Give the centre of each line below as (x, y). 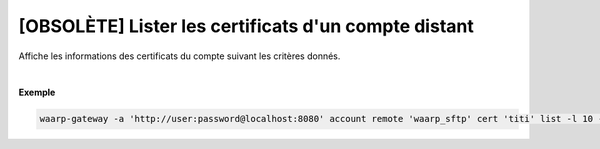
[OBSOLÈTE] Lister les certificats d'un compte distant (246, 26)
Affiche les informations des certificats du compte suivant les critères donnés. (179, 56)
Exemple (37, 92)
